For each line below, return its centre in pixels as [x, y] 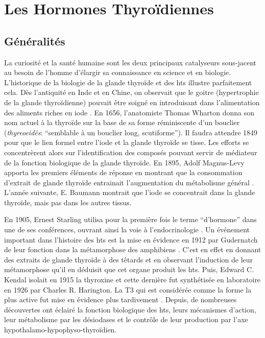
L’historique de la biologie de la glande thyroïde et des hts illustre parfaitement [128, 82]
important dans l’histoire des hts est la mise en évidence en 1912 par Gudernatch [131, 239]
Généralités [35, 41]
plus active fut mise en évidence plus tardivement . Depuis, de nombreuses [121, 299]
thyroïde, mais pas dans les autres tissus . [68, 202]
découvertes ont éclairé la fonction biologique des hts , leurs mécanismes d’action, [130, 309]
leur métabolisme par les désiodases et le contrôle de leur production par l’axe [126, 319]
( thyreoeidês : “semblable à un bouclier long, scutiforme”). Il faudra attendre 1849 [131, 132]
